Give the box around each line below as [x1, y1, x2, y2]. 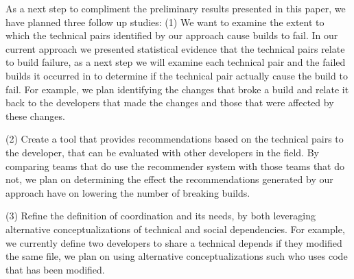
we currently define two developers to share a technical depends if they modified [5, 235, 342, 250]
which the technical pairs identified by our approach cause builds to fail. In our [5, 28, 338, 43]
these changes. [5, 108, 65, 123]
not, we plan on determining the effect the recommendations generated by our [5, 172, 333, 186]
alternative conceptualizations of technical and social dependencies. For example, [5, 221, 345, 236]
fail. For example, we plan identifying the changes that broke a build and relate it [5, 82, 349, 96]
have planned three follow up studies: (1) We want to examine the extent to [5, 14, 324, 29]
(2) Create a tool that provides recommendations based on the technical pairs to [5, 132, 344, 146]
